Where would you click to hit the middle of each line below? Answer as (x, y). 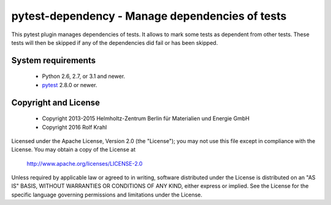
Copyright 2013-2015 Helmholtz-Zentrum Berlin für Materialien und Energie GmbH (146, 118)
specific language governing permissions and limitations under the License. (107, 195)
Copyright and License (56, 102)
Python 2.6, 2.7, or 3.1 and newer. (84, 76)
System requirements (54, 60)
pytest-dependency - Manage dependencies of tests (149, 16)
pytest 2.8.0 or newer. (70, 85)
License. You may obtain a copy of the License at (74, 150)
